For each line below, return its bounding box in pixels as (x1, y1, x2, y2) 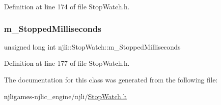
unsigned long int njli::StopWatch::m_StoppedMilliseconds (4, 41, 181, 52)
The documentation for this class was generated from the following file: (4, 75, 218, 84)
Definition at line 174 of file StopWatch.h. (4, 1, 130, 11)
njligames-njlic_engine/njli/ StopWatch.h (4, 91, 127, 101)
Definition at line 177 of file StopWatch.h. (4, 58, 130, 68)
